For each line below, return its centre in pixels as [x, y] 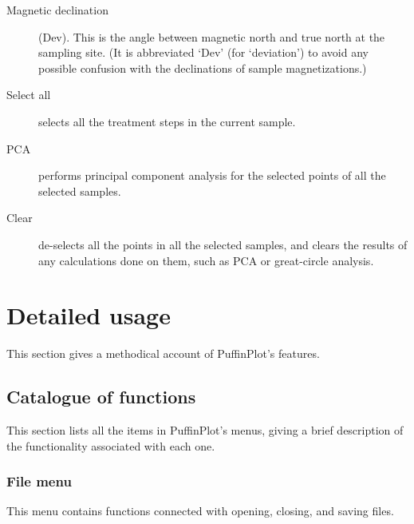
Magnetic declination [57, 10]
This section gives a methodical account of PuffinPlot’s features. [163, 353]
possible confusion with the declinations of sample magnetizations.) [203, 67]
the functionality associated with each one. [111, 445]
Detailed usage [89, 315]
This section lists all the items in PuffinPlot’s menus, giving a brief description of [205, 430]
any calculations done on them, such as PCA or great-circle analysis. [206, 260]
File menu [39, 481]
